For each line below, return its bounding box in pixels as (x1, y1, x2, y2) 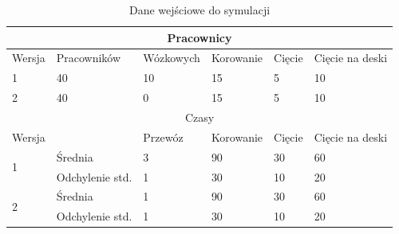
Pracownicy (167, 29, 232, 45)
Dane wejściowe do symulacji (129, 2, 271, 18)
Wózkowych (143, 49, 200, 66)
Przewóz (143, 128, 184, 145)
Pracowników (56, 49, 121, 66)
